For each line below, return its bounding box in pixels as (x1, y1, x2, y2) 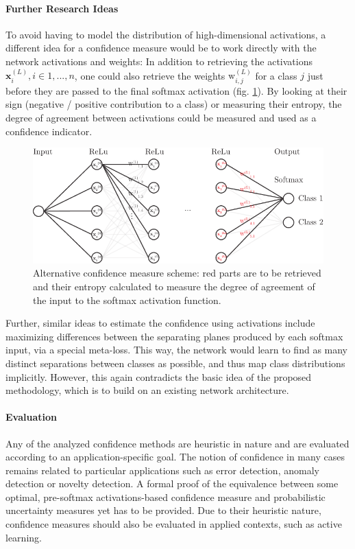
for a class (255, 68, 297, 82)
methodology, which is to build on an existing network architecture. (5, 383, 289, 397)
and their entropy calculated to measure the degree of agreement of (33, 279, 315, 293)
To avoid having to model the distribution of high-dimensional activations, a (5, 27, 326, 41)
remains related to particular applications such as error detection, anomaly (5, 463, 319, 477)
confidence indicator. (5, 124, 93, 138)
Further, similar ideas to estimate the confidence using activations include (5, 316, 315, 330)
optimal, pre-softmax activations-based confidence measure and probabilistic (5, 489, 326, 504)
